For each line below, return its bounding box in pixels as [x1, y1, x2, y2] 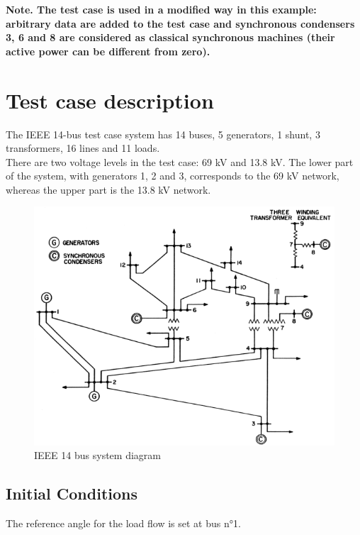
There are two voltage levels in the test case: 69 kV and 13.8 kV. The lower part [6, 154, 354, 169]
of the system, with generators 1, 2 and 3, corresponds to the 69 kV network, [6, 168, 339, 183]
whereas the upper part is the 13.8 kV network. [6, 182, 211, 197]
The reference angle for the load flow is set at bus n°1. [6, 516, 241, 531]
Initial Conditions [6, 482, 138, 504]
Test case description [6, 85, 214, 114]
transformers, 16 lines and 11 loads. [6, 140, 160, 155]
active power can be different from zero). [6, 43, 210, 58]
